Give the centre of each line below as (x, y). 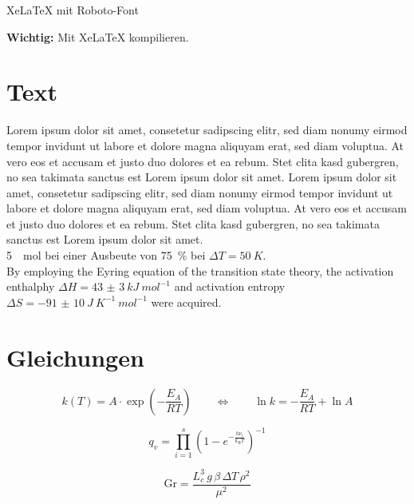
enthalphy (31, 286)
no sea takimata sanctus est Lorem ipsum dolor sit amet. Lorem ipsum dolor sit (202, 177)
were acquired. (186, 302)
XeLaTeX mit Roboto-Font (73, 10)
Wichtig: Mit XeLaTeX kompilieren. (98, 36)
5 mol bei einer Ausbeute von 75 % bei (106, 255)
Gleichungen (75, 357)
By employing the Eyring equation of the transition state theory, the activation (200, 270)
